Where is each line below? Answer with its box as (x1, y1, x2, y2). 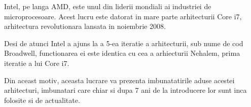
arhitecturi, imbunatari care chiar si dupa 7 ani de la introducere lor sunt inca (4, 85, 247, 95)
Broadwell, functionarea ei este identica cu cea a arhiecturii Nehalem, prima (4, 48, 240, 58)
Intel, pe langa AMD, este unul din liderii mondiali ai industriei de (4, 1, 211, 11)
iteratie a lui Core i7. (4, 57, 69, 68)
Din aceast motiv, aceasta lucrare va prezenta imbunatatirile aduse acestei (4, 75, 235, 85)
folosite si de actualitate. (4, 94, 80, 105)
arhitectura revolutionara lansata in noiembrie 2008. (4, 21, 166, 31)
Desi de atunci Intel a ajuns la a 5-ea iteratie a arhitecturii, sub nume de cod (4, 38, 243, 48)
